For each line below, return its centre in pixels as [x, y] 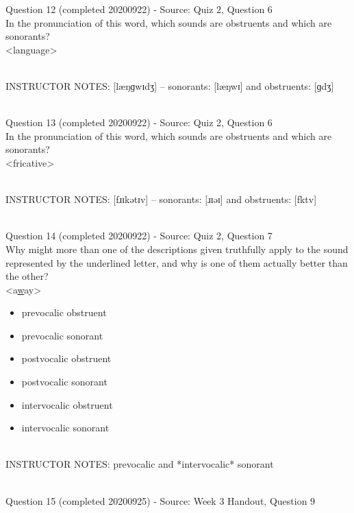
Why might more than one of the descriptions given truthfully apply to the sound [177, 249]
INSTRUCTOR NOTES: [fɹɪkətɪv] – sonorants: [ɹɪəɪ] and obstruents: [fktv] [161, 199]
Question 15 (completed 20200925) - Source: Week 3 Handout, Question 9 [161, 500]
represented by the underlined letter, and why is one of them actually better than [177, 262]
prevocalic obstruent [64, 312]
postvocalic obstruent [66, 358]
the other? [27, 276]
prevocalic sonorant [62, 335]
